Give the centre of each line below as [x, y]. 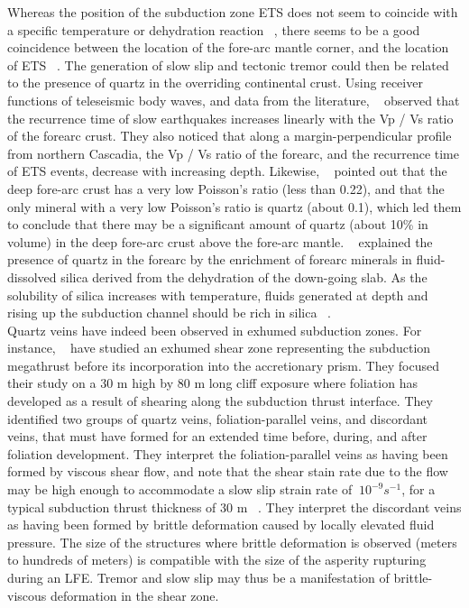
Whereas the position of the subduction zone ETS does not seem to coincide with [233, 12]
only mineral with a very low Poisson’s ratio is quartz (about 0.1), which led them [234, 206]
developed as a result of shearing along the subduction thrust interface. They [220, 401]
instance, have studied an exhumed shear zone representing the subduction [219, 348]
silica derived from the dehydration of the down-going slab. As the [244, 276]
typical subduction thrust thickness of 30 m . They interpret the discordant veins [234, 507]
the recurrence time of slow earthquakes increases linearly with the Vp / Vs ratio [230, 118]
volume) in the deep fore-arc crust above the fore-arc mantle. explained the [220, 241]
